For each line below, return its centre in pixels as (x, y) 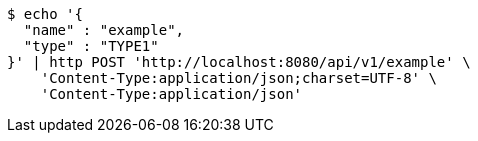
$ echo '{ (45, 14)
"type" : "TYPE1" (91, 46)
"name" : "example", (104, 30)
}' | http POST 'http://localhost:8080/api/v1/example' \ (239, 62)
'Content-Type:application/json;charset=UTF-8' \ (238, 78)
